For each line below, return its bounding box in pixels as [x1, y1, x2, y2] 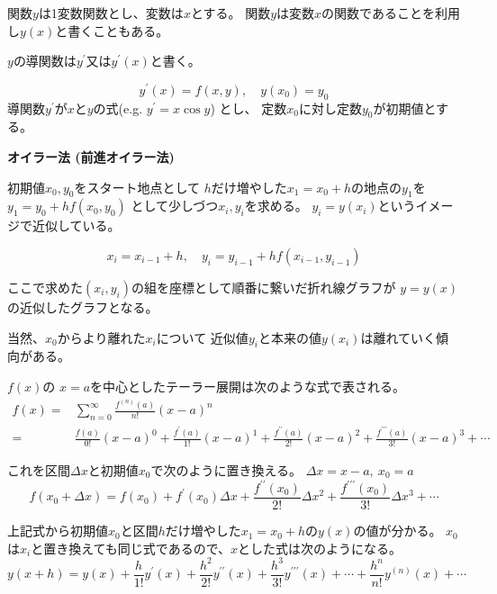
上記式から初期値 [7, 521, 108, 540]
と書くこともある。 [55, 21, 169, 40]
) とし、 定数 [210, 98, 287, 117]
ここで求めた [7, 278, 83, 297]
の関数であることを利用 [321, 4, 460, 22]
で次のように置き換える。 [150, 460, 302, 479]
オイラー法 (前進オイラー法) [7, 148, 175, 166]
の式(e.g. [93, 98, 143, 117]
